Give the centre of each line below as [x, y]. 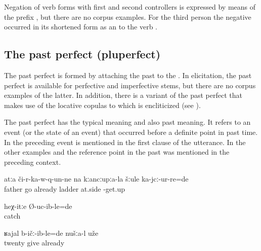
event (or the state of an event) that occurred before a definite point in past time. [131, 132]
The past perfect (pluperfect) [82, 54]
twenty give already [34, 243]
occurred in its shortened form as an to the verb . [81, 27]
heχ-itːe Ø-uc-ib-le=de [38, 206]
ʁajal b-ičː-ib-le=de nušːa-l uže [51, 232]
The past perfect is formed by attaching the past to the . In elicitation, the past [128, 75]
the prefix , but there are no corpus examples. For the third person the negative [128, 16]
